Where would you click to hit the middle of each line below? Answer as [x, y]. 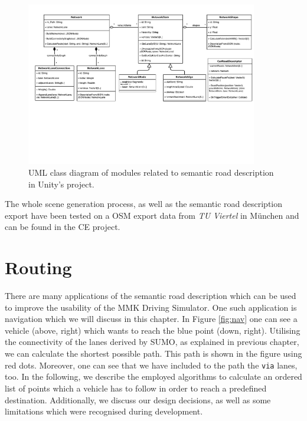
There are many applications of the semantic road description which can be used [151, 296]
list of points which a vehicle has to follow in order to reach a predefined [136, 388]
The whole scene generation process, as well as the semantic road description [144, 204]
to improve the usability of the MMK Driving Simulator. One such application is [151, 307]
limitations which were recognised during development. [104, 411]
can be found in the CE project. [63, 227]
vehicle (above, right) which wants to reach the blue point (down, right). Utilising [153, 330]
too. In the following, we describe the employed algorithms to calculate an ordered [153, 376]
